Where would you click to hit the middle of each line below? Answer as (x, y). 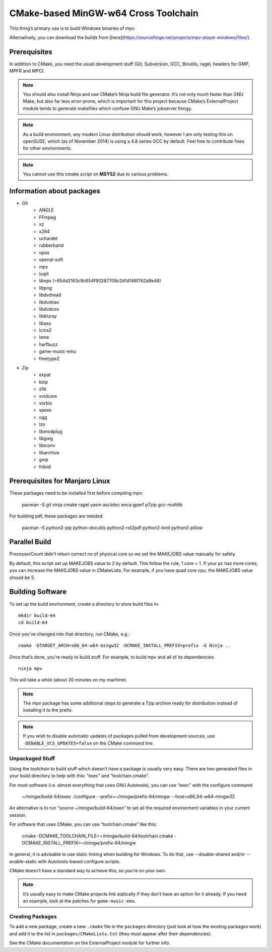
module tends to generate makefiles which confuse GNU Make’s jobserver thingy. (108, 108)
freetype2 (49, 358)
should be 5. (22, 577)
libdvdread (50, 295)
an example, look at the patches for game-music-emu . (79, 901)
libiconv (47, 445)
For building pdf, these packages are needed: (56, 516)
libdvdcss (49, 309)
